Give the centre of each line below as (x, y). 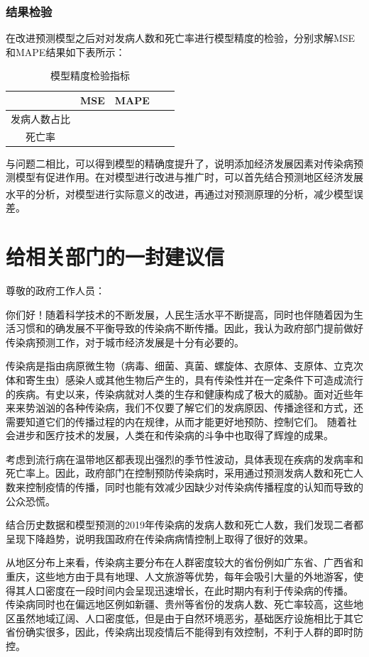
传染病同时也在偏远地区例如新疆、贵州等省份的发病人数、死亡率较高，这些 (180, 604)
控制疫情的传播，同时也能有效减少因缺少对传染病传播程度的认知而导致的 (194, 487)
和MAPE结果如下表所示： (66, 51)
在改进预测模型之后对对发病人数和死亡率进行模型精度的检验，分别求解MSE (181, 38)
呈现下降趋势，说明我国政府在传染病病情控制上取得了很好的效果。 (160, 538)
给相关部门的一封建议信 (115, 256)
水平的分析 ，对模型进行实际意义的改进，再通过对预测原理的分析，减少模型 (180, 193)
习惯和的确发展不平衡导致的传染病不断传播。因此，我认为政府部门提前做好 (189, 328)
